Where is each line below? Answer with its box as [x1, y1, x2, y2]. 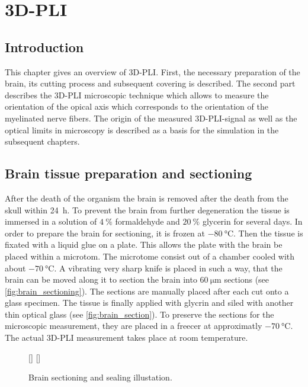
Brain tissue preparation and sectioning [5, 164, 252, 183]
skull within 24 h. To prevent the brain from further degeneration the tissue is [5, 203, 290, 216]
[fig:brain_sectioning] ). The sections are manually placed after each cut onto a [5, 284, 289, 297]
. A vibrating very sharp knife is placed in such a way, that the [54, 261, 283, 274]
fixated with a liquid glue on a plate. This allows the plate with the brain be [5, 238, 283, 251]
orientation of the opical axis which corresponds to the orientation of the [5, 100, 268, 113]
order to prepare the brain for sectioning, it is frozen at [5, 226, 206, 239]
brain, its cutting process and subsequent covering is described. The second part [5, 77, 296, 89]
